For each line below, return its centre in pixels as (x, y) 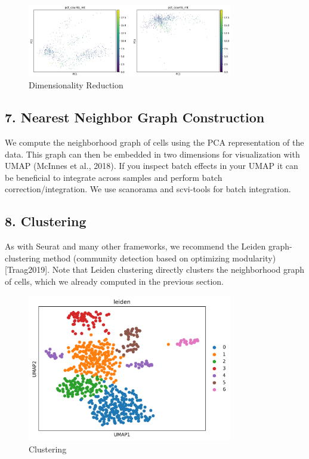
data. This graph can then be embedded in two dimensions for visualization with (152, 154)
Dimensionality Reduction (76, 85)
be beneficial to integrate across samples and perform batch (114, 177)
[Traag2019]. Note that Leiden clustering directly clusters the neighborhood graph (154, 269)
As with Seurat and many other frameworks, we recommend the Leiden (135, 246)
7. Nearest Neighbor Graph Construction (135, 117)
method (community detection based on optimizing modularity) (159, 258)
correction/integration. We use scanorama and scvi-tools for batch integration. (148, 189)
